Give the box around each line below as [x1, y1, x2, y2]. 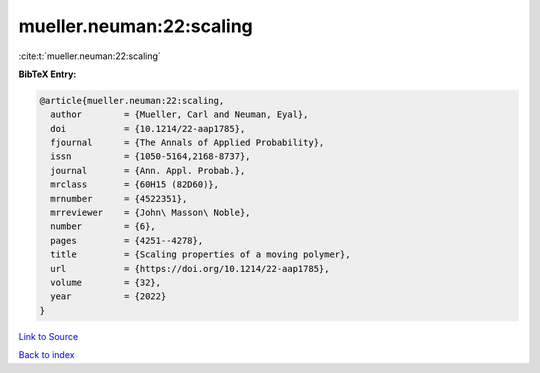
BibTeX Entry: [18, 68, 77, 80]
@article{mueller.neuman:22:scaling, [39, 95, 225, 106]
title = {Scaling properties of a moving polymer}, [50, 249, 351, 260]
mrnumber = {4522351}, [50, 193, 188, 204]
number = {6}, [50, 221, 157, 232]
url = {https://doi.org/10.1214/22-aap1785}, [50, 263, 330, 274]
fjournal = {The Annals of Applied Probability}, [50, 137, 325, 149]
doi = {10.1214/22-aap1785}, [50, 123, 246, 134]
